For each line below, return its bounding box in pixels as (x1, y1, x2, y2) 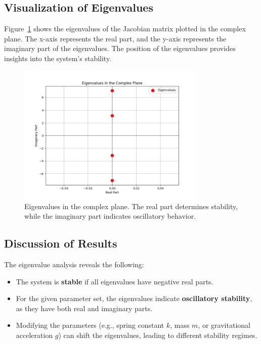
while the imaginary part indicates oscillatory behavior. (24, 211, 196, 221)
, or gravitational (198, 320, 250, 330)
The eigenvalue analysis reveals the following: (4, 259, 144, 269)
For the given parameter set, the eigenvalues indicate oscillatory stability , (16, 293, 252, 304)
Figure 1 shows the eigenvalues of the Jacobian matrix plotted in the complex (4, 23, 246, 34)
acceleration (16, 329, 53, 340)
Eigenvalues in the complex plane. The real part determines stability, (24, 201, 238, 211)
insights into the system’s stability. (4, 53, 112, 63)
